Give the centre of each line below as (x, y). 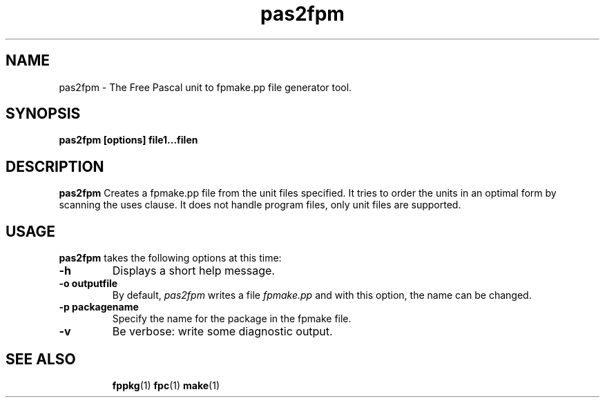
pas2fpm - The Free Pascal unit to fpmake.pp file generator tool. (205, 87)
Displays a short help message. (193, 271)
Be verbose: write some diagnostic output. (222, 332)
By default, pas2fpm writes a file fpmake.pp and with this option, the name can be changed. (322, 295)
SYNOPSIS (43, 114)
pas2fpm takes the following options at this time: (170, 258)
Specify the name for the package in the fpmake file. (232, 319)
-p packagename (99, 307)
